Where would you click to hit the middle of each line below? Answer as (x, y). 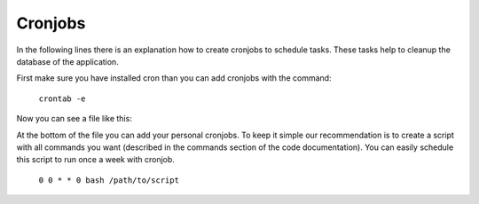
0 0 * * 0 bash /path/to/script (109, 180)
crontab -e (62, 98)
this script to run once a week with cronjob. (95, 160)
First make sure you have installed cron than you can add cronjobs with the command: (174, 78)
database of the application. (67, 61)
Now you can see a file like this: (74, 119)
